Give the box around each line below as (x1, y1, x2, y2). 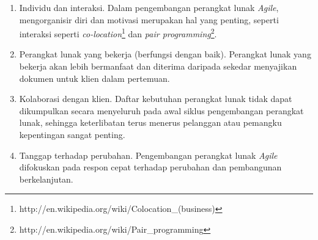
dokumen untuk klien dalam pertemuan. (19, 71, 170, 84)
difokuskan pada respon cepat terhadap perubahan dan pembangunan (19, 161, 282, 173)
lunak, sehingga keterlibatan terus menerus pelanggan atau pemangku (19, 116, 282, 129)
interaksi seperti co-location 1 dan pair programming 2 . (19, 26, 217, 40)
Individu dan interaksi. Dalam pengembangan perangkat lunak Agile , (19, 1, 279, 13)
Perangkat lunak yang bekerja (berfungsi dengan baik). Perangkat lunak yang (19, 48, 311, 60)
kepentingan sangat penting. (19, 128, 125, 140)
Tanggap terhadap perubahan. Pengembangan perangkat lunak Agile (19, 148, 278, 161)
